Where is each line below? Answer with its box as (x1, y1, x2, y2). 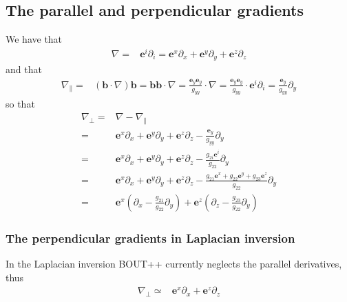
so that (6, 97, 35, 111)
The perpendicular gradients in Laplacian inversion (6, 229, 295, 246)
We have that (6, 32, 63, 46)
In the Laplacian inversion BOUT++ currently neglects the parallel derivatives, (6, 256, 342, 270)
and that (6, 62, 42, 77)
